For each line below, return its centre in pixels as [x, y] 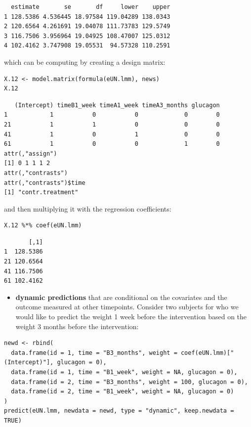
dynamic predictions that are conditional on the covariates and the [121, 297]
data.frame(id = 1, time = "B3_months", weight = [94, 353]
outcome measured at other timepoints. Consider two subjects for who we [127, 307]
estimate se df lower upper [91, 7]
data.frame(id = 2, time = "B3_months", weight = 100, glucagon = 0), [129, 382]
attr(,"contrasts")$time [45, 183]
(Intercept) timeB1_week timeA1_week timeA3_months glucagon [117, 105]
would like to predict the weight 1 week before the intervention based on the [131, 317]
